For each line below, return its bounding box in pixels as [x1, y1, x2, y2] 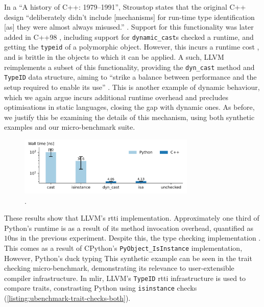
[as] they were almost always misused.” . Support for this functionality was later [4, 21, 254, 32]
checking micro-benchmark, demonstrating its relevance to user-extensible [4, 263, 234, 273]
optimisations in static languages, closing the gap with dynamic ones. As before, [4, 102, 255, 112]
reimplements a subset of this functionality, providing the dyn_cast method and [4, 61, 255, 72]
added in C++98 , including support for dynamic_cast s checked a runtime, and [4, 31, 254, 42]
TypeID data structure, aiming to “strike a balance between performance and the [4, 72, 257, 82]
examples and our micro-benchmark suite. [4, 122, 135, 132]
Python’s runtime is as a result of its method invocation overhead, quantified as [4, 222, 254, 233]
